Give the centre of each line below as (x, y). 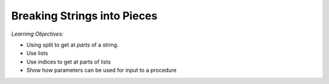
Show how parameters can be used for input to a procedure (101, 70)
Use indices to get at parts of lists (69, 62)
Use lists (37, 53)
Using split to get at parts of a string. (73, 45)
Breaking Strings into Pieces (84, 16)
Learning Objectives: (37, 34)
